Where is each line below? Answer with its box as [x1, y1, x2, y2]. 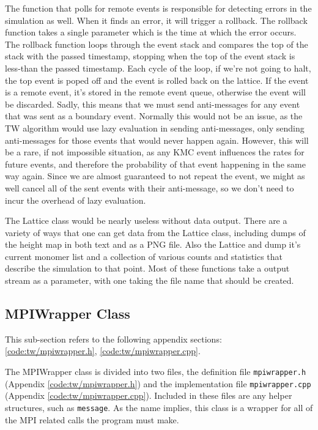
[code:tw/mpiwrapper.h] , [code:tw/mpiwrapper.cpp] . [5, 344, 201, 357]
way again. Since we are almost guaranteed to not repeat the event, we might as [5, 169, 305, 182]
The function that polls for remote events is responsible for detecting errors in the [5, 2, 312, 14]
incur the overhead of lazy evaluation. [5, 193, 146, 206]
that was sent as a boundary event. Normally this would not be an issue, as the [5, 109, 303, 122]
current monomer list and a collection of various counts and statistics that [5, 250, 283, 262]
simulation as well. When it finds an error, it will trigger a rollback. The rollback [5, 13, 308, 26]
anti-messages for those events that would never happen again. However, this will [5, 133, 309, 146]
